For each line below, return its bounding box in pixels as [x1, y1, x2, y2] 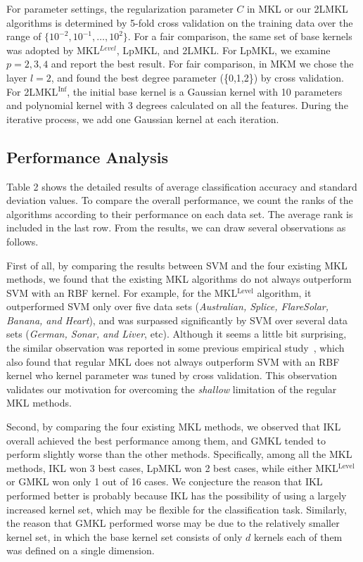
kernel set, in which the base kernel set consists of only [6, 529, 243, 544]
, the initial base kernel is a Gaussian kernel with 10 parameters [67, 84, 343, 98]
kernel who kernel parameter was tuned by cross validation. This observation [6, 368, 337, 383]
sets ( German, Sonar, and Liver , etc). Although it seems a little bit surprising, [6, 326, 347, 341]
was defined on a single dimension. [6, 543, 155, 558]
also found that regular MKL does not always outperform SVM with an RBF [6, 354, 340, 369]
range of [6, 29, 42, 44]
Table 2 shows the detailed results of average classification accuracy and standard [6, 179, 357, 193]
